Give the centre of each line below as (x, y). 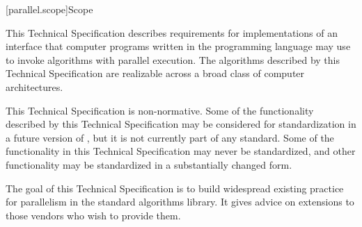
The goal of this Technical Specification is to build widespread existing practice (175, 188)
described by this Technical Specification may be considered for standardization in (181, 124)
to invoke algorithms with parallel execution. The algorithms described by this (173, 59)
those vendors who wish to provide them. (93, 215)
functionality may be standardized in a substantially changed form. (149, 164)
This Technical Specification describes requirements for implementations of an (172, 32)
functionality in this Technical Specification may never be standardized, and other (181, 151)
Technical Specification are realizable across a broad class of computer (155, 73)
